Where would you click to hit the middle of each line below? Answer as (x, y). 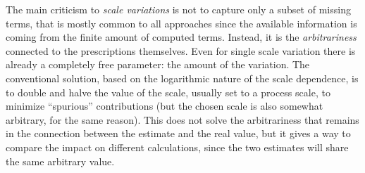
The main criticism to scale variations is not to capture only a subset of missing (178, 9)
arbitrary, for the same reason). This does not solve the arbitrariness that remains (182, 119)
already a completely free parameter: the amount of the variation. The (158, 64)
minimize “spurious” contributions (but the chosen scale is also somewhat (165, 106)
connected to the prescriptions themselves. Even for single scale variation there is (181, 50)
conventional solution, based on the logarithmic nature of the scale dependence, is (182, 78)
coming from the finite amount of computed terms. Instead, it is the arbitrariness (181, 37)
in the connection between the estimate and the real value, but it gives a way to (178, 133)
